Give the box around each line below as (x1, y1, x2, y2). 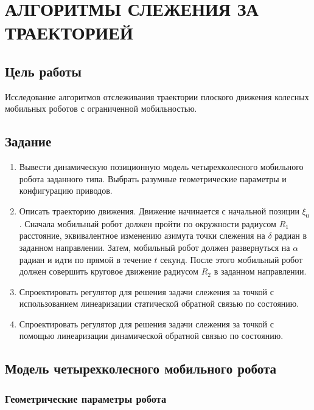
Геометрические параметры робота (5, 391, 167, 406)
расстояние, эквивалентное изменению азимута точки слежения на (19, 229, 265, 242)
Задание (5, 132, 52, 151)
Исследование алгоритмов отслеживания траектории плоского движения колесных (5, 90, 309, 103)
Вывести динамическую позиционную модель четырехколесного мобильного (19, 160, 304, 173)
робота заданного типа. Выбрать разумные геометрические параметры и (19, 172, 287, 185)
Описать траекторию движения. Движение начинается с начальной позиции (19, 204, 299, 217)
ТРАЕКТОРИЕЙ (5, 20, 133, 45)
